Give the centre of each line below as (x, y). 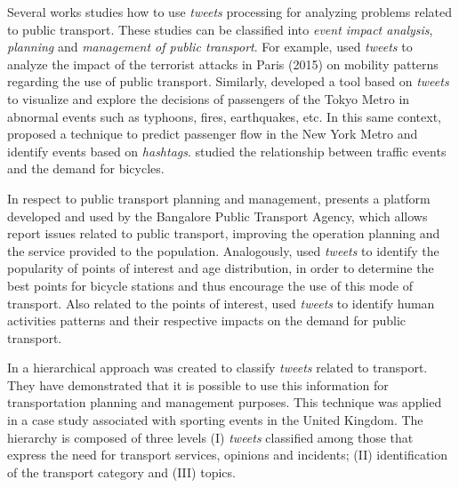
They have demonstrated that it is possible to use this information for (198, 384)
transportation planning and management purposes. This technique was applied (225, 402)
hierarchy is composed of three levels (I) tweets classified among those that (210, 437)
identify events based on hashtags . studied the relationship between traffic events (227, 151)
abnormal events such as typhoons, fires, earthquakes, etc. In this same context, (224, 116)
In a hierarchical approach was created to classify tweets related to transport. (217, 368)
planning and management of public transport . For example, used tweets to (210, 47)
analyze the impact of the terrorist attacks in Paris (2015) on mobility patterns (223, 64)
